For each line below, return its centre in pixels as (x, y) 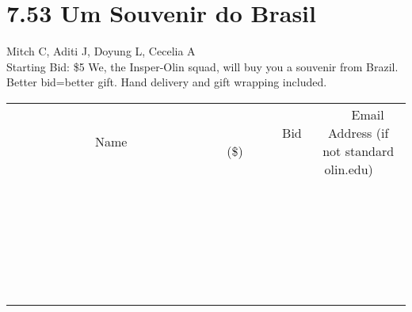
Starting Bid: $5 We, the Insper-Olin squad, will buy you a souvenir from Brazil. (202, 66)
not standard (359, 150)
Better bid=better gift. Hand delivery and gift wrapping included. (167, 82)
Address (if (359, 132)
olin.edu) (349, 169)
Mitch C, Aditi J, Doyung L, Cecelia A (101, 51)
